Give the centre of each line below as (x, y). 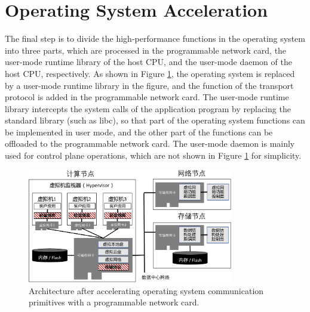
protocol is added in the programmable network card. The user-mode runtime (147, 97)
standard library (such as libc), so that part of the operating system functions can (155, 120)
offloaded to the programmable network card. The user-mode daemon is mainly (150, 143)
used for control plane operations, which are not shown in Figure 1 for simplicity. (153, 155)
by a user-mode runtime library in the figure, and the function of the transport (149, 85)
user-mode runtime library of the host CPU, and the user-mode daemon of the (148, 62)
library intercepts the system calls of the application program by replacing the (148, 108)
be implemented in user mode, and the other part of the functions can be (139, 132)
